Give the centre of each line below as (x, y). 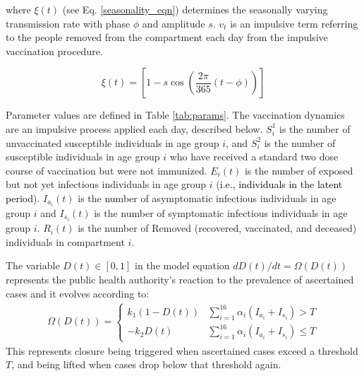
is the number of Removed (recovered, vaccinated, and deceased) (217, 228)
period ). (23, 198)
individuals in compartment (65, 241)
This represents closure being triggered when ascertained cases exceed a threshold (182, 350)
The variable (33, 265)
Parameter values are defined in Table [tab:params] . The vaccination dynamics (175, 115)
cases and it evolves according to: (78, 293)
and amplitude (174, 23)
